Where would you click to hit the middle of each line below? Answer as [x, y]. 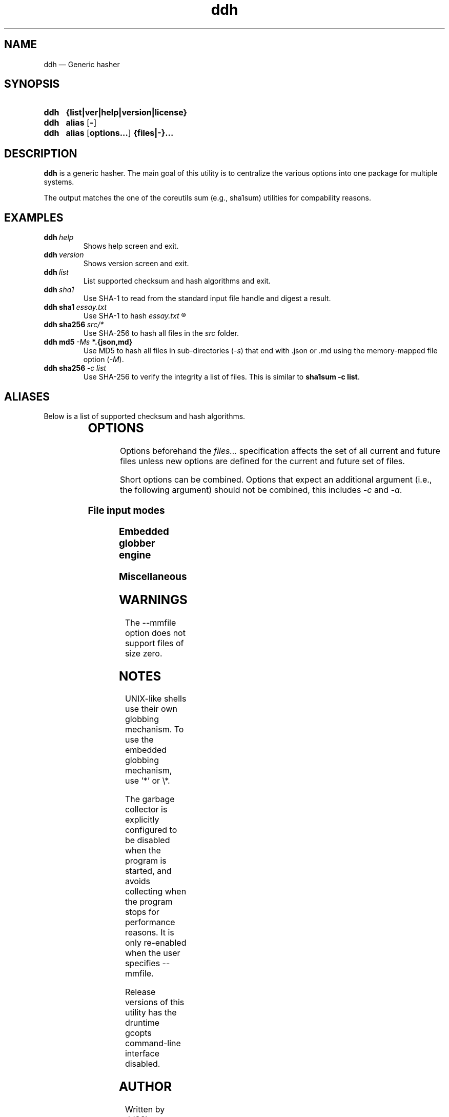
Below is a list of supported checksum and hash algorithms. [145, 416]
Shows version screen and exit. [136, 264]
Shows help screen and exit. [131, 246]
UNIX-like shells [156, 699]
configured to [151, 830]
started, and [148, 871]
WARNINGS [153, 600]
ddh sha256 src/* [74, 325]
